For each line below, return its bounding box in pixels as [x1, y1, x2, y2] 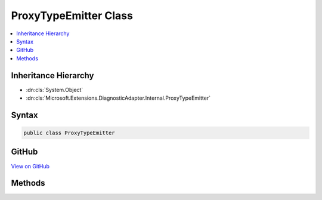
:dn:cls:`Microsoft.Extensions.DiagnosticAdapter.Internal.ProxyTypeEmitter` [26, 94, 211, 101]
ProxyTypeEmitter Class [11, 9, 134, 22]
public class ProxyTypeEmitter [23, 130, 116, 137]
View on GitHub [11, 162, 50, 170]
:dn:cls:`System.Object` [26, 86, 83, 93]
